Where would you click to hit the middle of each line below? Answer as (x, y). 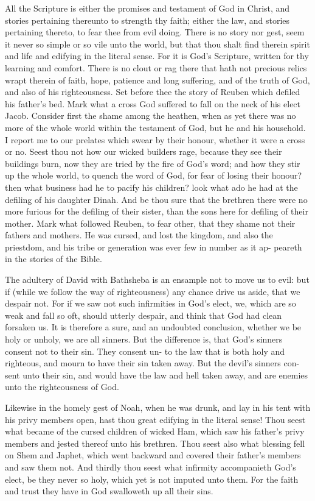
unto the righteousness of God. (62, 387)
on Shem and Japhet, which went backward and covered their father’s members (153, 455)
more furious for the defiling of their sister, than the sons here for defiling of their (157, 211)
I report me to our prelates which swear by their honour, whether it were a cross (155, 139)
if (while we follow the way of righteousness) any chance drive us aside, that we (153, 291)
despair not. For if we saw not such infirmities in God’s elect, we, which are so (151, 303)
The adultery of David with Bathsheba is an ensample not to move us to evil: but (157, 279)
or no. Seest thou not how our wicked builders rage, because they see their (144, 151)
